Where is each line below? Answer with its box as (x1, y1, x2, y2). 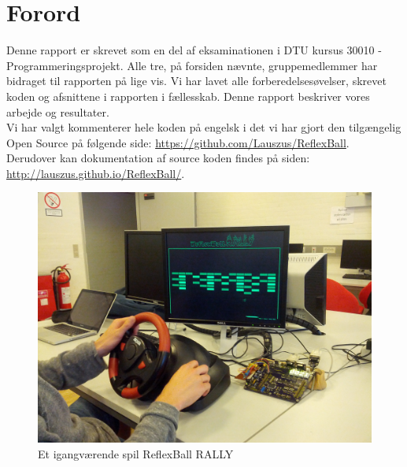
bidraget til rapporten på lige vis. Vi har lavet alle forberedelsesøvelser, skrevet (6, 72, 387, 89)
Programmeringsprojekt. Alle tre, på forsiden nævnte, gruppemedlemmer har (6, 57, 378, 73)
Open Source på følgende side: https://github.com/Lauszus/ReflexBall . (6, 134, 350, 150)
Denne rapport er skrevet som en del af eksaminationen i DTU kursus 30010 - (6, 42, 382, 58)
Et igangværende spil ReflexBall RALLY (38, 446, 234, 462)
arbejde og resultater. (6, 103, 109, 120)
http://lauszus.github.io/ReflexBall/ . (6, 165, 185, 181)
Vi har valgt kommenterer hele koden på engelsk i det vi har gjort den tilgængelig (6, 119, 401, 135)
